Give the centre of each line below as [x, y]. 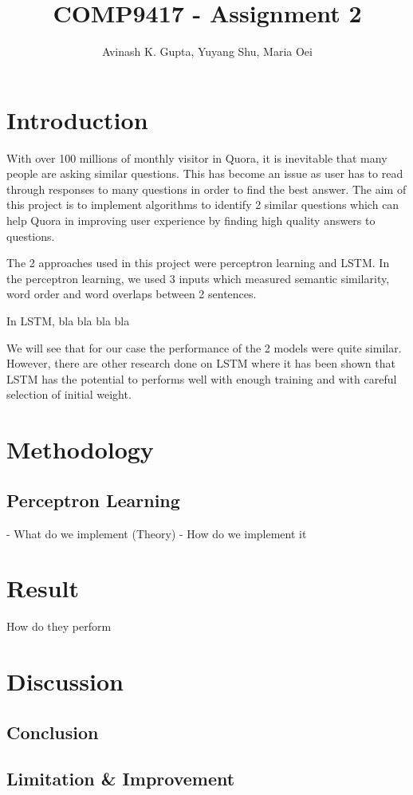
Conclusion [53, 732]
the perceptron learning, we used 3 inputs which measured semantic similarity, [198, 278]
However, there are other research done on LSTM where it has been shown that [201, 363]
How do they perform [59, 626]
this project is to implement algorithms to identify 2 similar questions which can [203, 205]
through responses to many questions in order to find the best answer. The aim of [206, 189]
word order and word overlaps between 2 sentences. [132, 294]
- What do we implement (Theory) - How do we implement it [157, 533]
